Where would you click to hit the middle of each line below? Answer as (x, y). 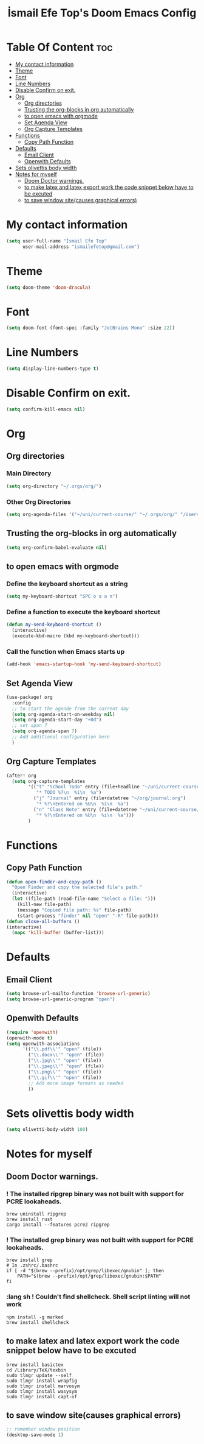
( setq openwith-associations (43, 1044)
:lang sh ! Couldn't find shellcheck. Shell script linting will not (98, 1297)
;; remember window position (43, 1429)
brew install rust (29, 1219)
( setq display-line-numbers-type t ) (53, 369)
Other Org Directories (39, 501)
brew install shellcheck (38, 1322)
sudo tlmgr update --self (39, 1375)
